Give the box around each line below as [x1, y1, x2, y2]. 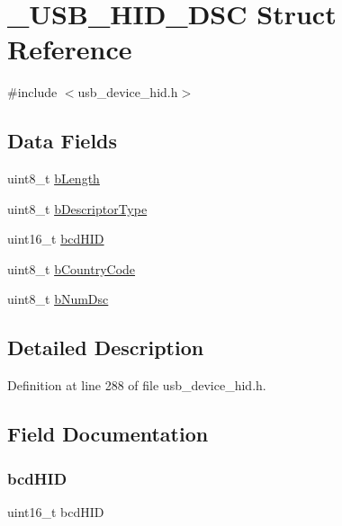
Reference [7, 31, 132, 67]
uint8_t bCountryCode [7, 259, 136, 278]
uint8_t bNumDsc [7, 290, 109, 308]
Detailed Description [7, 334, 204, 361]
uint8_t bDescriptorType [7, 199, 148, 218]
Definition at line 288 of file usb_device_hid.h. [7, 376, 266, 395]
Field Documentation [7, 420, 209, 448]
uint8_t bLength [7, 169, 100, 188]
